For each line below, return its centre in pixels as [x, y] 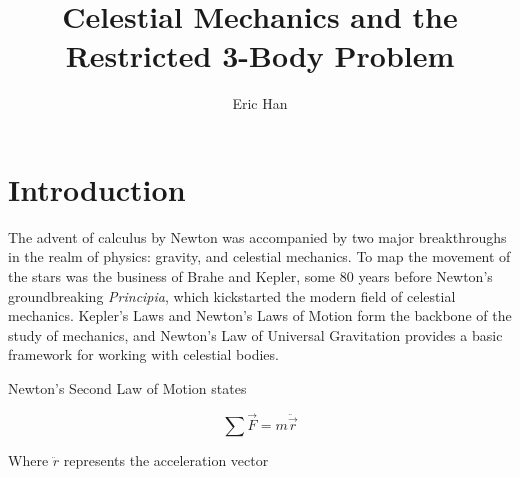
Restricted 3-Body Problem [260, 55]
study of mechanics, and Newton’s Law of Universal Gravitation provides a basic [255, 334]
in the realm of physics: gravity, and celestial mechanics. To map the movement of [259, 256]
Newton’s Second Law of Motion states [127, 388]
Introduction [97, 188]
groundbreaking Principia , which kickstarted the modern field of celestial [232, 295]
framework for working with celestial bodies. [143, 354]
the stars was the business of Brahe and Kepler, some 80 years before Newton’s [250, 276]
